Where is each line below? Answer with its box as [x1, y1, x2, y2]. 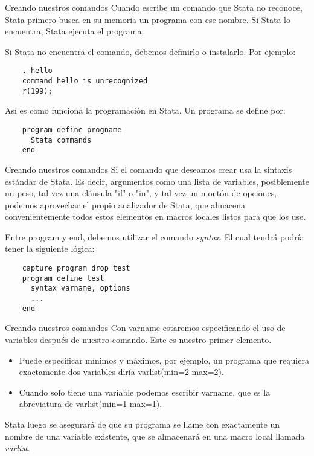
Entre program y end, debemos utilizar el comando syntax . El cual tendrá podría [5, 230, 304, 243]
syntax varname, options [30, 284, 130, 293]
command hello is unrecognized [22, 77, 148, 86]
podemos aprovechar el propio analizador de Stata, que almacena [5, 198, 246, 211]
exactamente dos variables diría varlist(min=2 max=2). [19, 365, 224, 378]
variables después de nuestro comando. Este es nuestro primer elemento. [5, 333, 272, 345]
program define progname [22, 125, 122, 134]
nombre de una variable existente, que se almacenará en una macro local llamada [5, 429, 305, 442]
